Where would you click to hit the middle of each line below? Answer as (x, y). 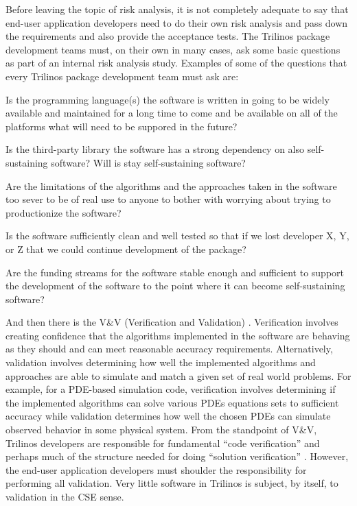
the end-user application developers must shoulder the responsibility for (156, 469)
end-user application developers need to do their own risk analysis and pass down (177, 22)
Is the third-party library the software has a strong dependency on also (155, 149)
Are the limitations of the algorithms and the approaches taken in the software (171, 185)
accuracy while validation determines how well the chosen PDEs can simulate (168, 416)
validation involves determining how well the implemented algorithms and (161, 362)
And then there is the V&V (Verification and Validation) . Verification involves (172, 322)
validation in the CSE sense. (65, 496)
